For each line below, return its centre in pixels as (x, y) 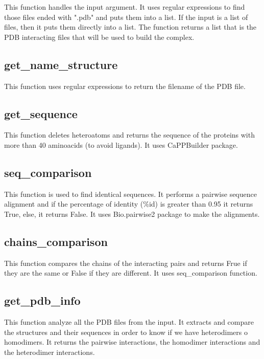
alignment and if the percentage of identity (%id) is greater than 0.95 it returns (129, 204)
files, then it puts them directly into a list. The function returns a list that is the (130, 27)
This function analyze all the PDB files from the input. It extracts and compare (129, 322)
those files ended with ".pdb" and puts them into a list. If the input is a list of (126, 17)
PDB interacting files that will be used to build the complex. (99, 37)
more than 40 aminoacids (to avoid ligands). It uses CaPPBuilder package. (121, 144)
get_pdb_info (42, 300)
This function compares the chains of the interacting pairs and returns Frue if (126, 263)
